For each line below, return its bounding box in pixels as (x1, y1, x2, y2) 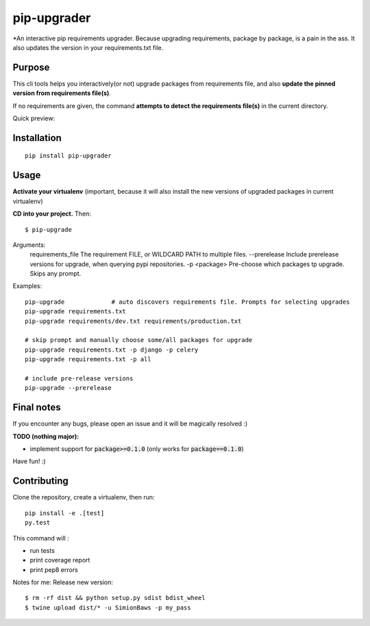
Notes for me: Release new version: (12, 578, 113, 586)
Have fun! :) (12, 457, 46, 465)
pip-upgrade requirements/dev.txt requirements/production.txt (25, 317, 242, 325)
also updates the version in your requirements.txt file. (12, 43, 164, 51)
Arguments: (12, 240, 46, 249)
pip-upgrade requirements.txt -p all (25, 356, 152, 363)
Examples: (12, 282, 42, 290)
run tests (29, 546, 55, 554)
